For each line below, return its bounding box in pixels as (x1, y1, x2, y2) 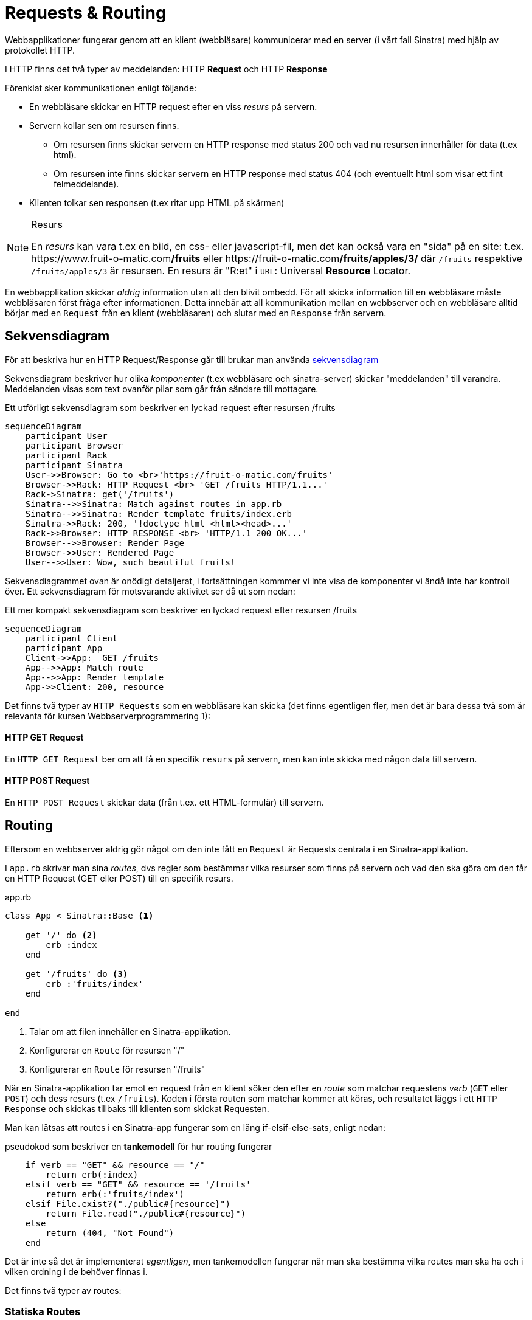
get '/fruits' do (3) (25, 969, 128, 979)
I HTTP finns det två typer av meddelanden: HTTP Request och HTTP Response (5, 63, 328, 74)
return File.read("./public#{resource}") (46, 1208, 246, 1218)
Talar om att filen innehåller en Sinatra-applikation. (29, 1026, 231, 1037)
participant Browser (25, 440, 123, 451)
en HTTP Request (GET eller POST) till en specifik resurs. (5, 873, 233, 883)
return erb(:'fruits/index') (46, 1189, 185, 1199)
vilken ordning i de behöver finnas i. (5, 1266, 148, 1277)
